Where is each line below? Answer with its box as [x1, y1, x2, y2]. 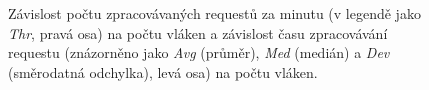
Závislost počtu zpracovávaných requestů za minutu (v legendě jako [8, 3, 421, 23]
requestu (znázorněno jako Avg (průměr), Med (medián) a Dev [8, 42, 390, 63]
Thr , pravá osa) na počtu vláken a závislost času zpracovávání [8, 22, 388, 43]
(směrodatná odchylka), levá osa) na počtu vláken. [8, 61, 318, 82]
